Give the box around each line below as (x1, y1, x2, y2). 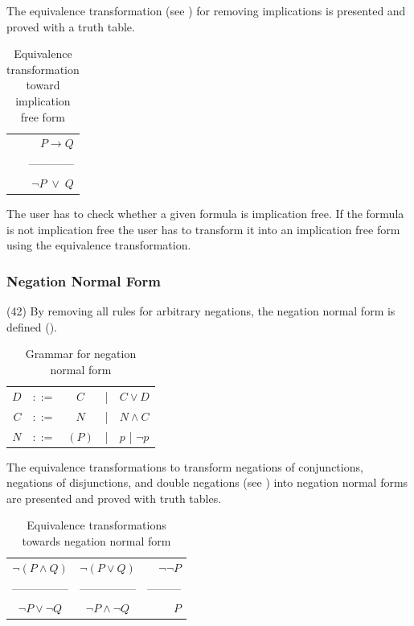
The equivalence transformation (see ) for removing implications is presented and (6, 2, 406, 19)
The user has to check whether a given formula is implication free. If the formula (6, 205, 404, 222)
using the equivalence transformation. (6, 237, 191, 253)
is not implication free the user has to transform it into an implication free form (6, 220, 400, 237)
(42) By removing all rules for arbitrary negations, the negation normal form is (6, 303, 396, 319)
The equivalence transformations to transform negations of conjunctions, (6, 458, 363, 475)
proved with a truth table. (6, 18, 135, 35)
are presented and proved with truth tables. (6, 489, 222, 506)
